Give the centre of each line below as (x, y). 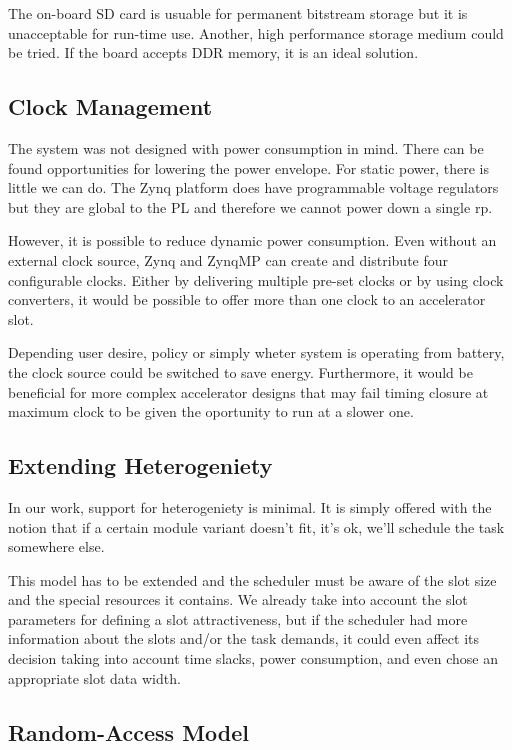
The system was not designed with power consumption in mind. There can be (246, 147)
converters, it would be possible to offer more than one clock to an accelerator (247, 299)
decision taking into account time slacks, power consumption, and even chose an (253, 658)
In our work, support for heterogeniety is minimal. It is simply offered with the (250, 506)
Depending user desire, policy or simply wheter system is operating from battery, (256, 352)
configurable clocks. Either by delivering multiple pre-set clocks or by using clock (256, 279)
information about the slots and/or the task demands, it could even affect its (244, 638)
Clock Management (110, 106)
